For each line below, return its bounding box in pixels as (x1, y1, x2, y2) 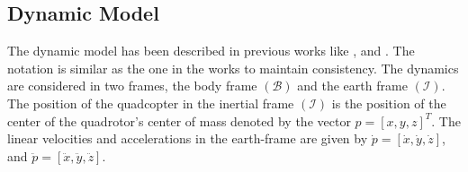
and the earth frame (297, 76, 408, 95)
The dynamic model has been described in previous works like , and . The (7, 41, 415, 60)
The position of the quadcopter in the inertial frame (7, 93, 294, 112)
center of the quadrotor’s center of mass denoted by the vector (7, 111, 351, 130)
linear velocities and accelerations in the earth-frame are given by (7, 129, 368, 148)
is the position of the (331, 93, 446, 112)
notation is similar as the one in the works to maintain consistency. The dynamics (7, 58, 459, 77)
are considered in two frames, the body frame (7, 76, 257, 95)
